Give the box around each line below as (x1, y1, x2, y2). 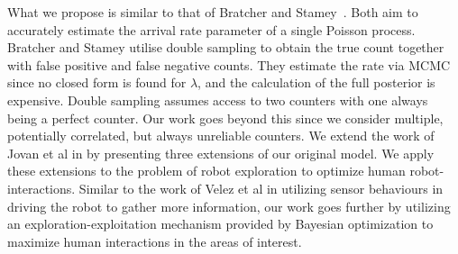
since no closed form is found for (7, 73, 187, 92)
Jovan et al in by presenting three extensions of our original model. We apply (7, 143, 435, 162)
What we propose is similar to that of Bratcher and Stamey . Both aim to (7, 3, 418, 21)
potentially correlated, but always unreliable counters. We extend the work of (7, 126, 435, 145)
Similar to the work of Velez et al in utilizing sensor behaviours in (78, 178, 444, 197)
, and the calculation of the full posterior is (197, 73, 435, 92)
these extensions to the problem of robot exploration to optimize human (7, 161, 406, 180)
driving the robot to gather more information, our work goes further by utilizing (7, 196, 451, 215)
